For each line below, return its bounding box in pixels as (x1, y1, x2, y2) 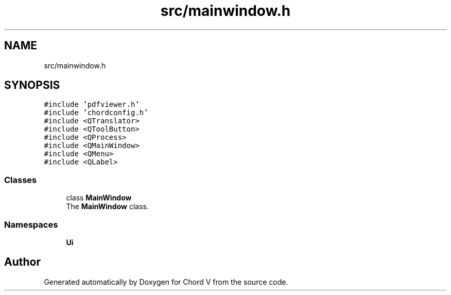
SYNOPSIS (4, 79, 60, 92)
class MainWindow (66, 193, 132, 202)
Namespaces (4, 219, 58, 230)
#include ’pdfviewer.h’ (44, 100, 140, 109)
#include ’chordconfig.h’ (44, 108, 148, 117)
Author (4, 255, 41, 269)
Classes (4, 174, 37, 185)
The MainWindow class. (66, 202, 149, 211)
